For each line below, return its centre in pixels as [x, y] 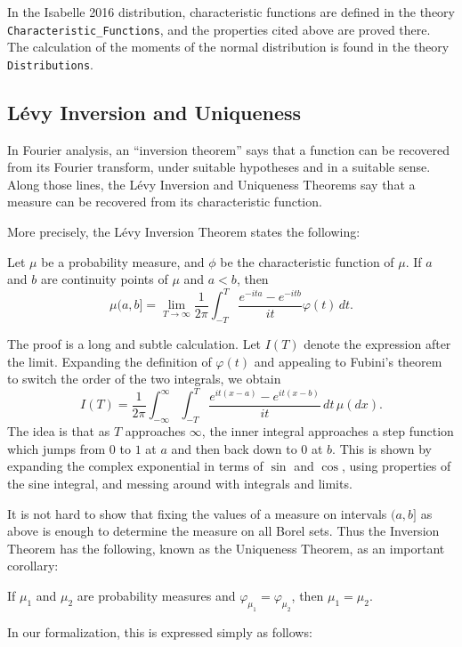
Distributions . [50, 64]
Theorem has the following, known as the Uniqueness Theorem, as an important [226, 548]
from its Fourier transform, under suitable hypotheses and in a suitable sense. [219, 167]
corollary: [33, 566]
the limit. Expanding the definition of [109, 361]
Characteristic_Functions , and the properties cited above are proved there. [219, 29]
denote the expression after [377, 344]
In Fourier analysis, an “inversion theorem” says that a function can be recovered [229, 149]
